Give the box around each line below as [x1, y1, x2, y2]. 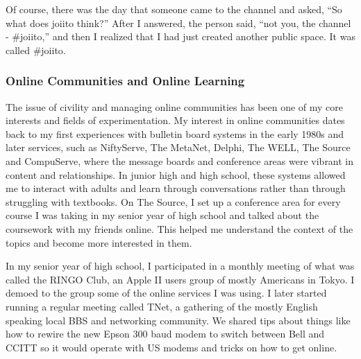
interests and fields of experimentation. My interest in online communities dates [6, 113, 345, 128]
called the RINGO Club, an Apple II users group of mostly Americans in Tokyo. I [6, 272, 355, 286]
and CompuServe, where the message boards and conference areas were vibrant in [6, 153, 354, 168]
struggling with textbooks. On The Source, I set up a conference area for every [6, 194, 341, 209]
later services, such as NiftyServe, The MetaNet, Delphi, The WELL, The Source [6, 140, 351, 155]
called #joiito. [6, 42, 66, 57]
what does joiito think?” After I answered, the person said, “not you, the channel [6, 15, 351, 30]
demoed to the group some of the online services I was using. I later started [6, 286, 327, 300]
